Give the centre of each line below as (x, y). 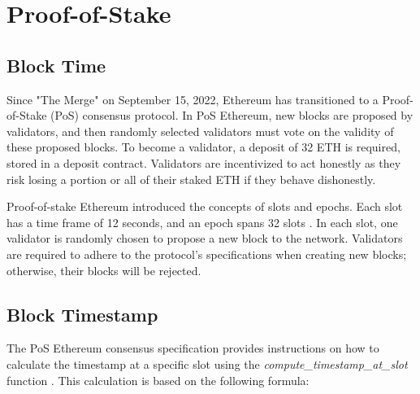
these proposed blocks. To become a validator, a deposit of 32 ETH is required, (204, 147)
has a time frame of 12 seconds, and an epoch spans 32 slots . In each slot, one (202, 222)
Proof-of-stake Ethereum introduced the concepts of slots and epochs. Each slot (205, 206)
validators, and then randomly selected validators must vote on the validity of (200, 131)
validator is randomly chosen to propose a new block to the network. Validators (205, 238)
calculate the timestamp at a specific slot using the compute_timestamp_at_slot (207, 363)
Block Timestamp (82, 314)
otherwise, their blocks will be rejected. (104, 270)
